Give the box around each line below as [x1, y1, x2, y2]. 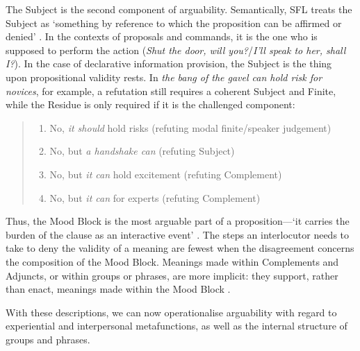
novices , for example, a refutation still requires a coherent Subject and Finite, [6, 83, 336, 98]
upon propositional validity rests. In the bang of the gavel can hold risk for [6, 69, 322, 84]
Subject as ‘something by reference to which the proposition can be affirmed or [6, 15, 342, 30]
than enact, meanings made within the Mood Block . [6, 282, 231, 296]
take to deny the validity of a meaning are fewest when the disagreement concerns [6, 241, 354, 255]
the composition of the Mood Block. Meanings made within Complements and [6, 254, 339, 268]
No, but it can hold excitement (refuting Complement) [49, 166, 282, 181]
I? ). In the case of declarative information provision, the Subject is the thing [6, 56, 332, 71]
